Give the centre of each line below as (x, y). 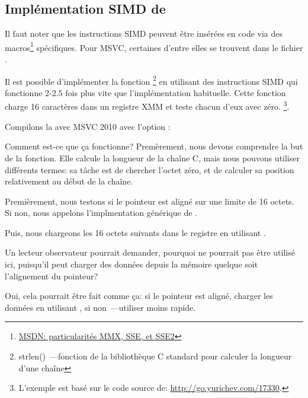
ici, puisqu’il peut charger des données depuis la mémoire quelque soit (131, 264)
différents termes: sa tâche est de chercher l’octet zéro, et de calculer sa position (150, 169)
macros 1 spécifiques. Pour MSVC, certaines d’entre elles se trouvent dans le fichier (154, 46)
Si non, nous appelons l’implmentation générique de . (101, 213)
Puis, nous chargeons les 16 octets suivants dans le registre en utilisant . (135, 232)
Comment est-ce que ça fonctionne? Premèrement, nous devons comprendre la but (154, 146)
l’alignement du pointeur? (52, 276)
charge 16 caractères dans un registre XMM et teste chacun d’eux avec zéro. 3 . (147, 106)
